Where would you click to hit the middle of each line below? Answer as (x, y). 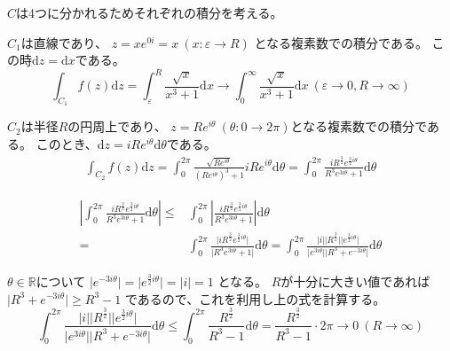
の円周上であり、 (117, 126)
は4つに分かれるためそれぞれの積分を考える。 (150, 12)
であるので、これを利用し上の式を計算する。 (255, 298)
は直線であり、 (64, 42)
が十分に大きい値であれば (355, 281)
